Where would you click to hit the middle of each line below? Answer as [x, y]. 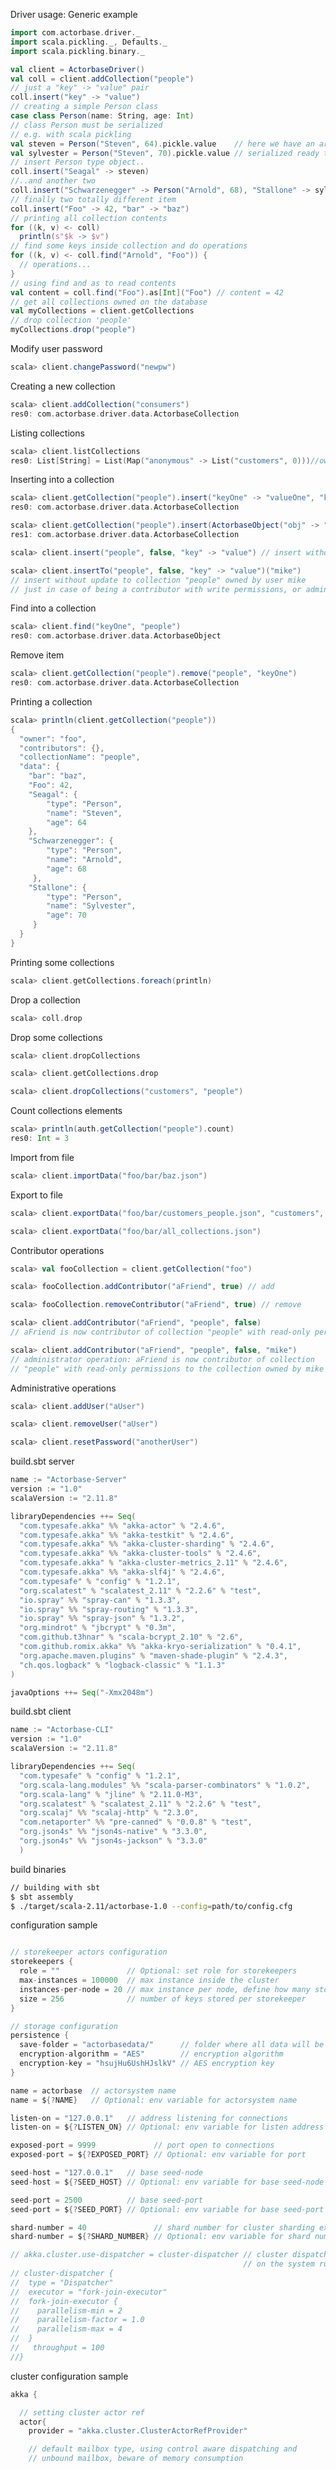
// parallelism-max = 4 [66, 2329]
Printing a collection [51, 701]
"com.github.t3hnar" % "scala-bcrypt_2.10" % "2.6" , [131, 1637]
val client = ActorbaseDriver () [77, 69]
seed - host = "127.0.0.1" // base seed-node [106, 2173]
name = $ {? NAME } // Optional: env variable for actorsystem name [154, 2100]
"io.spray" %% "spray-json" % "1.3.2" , [102, 1619]
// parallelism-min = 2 [66, 2310]
